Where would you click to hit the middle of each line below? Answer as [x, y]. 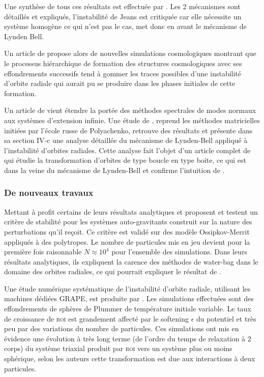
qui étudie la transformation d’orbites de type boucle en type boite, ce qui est [125, 160]
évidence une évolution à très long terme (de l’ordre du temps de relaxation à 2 [128, 338]
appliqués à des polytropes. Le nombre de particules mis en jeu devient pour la [127, 241]
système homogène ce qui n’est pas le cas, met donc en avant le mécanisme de [125, 26]
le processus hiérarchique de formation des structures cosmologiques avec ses [123, 63]
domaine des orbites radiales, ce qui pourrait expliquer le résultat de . [113, 271]
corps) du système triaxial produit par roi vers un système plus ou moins [118, 348]
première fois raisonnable [43, 252]
